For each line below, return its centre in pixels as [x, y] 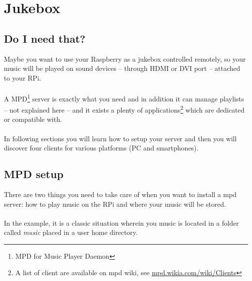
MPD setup [34, 174]
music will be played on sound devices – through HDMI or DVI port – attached [122, 68]
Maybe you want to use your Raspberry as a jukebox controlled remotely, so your [125, 58]
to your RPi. [23, 77]
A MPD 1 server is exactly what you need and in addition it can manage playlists [124, 98]
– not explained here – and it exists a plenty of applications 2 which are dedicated [124, 109]
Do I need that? [45, 38]
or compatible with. [33, 119]
